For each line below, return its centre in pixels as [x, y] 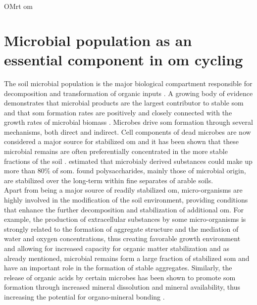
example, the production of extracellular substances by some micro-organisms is [125, 219]
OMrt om [18, 6]
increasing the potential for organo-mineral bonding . [84, 296]
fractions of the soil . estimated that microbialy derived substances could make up [128, 161]
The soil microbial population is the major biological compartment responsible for [128, 83]
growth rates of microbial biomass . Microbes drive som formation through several [128, 122]
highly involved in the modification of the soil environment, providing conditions [126, 200]
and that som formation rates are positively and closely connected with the [118, 112]
